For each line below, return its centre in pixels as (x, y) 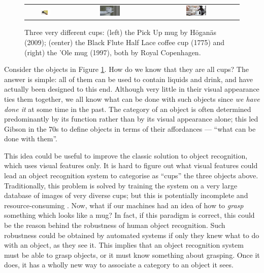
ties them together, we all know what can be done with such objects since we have (132, 99)
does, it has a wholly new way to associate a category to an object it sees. (119, 265)
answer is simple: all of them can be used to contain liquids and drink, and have (129, 79)
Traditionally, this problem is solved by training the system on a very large (121, 185)
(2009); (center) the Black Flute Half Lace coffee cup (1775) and (125, 42)
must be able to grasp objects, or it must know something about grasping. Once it (132, 255)
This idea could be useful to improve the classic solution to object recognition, (126, 155)
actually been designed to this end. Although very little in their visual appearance (132, 89)
